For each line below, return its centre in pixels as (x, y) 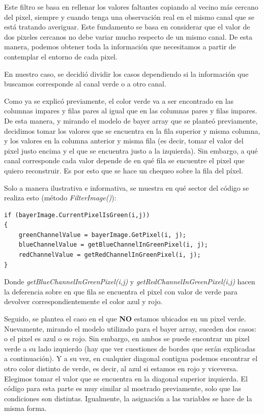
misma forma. (25, 408)
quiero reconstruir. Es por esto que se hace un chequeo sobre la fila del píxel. (124, 170)
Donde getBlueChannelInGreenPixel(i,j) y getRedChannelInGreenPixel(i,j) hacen (130, 281)
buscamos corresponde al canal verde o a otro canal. (85, 84)
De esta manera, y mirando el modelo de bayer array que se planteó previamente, (131, 120)
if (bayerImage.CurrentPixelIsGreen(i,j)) (77, 215)
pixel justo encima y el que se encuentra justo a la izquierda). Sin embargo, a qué (131, 150)
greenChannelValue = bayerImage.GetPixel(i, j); (102, 235)
